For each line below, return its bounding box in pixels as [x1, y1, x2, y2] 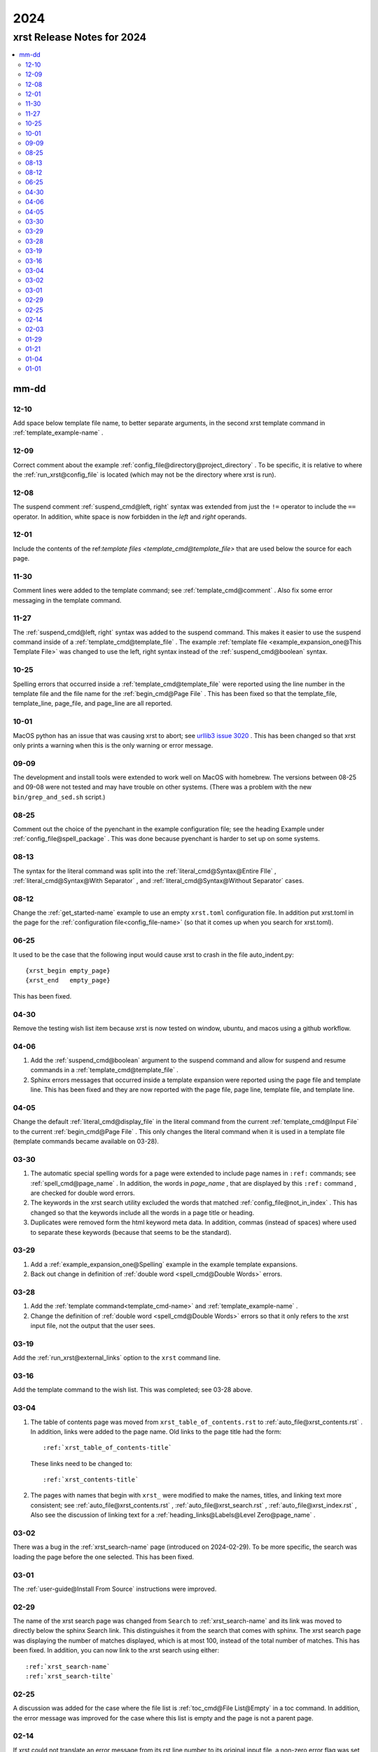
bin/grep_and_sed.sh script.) [13, 793, 106, 801]
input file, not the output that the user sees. [30, 1322, 155, 1330]
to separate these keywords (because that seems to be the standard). [30, 1228, 232, 1236]
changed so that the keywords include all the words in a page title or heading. [30, 1208, 255, 1217]
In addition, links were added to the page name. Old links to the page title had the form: [30, 1427, 281, 1436]
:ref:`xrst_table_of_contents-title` [43, 1444, 173, 1452]
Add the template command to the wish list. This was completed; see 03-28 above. [13, 1385, 253, 1394]
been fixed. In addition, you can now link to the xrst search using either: [13, 1646, 220, 1655]
